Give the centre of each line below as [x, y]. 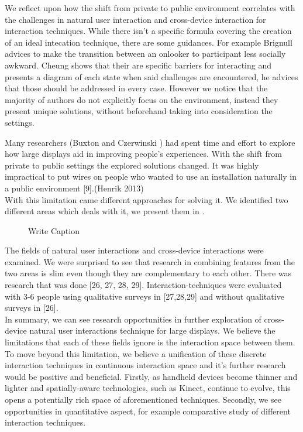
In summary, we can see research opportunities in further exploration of [133, 319]
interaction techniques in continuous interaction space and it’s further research [145, 365]
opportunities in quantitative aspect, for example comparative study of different [148, 411]
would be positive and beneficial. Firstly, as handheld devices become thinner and [151, 376]
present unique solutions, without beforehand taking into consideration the [139, 111]
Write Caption [54, 230]
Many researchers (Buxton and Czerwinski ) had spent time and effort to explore [150, 142]
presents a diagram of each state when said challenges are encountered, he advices [151, 76]
